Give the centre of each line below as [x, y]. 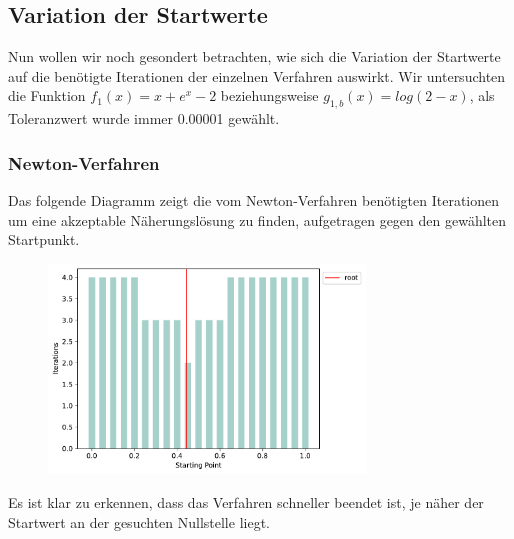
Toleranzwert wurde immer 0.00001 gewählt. [144, 118]
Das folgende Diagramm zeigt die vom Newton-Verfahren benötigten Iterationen [254, 200]
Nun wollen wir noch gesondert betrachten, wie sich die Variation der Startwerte [254, 56]
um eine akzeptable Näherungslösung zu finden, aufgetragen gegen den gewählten [257, 219]
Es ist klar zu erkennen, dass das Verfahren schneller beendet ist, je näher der [246, 502]
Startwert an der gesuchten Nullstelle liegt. [139, 521]
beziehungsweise [269, 95]
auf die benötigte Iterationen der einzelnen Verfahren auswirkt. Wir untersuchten [257, 75]
